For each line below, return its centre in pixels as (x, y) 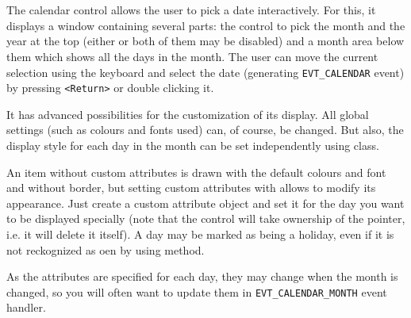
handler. (26, 307)
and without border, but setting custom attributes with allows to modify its (191, 188)
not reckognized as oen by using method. (106, 249)
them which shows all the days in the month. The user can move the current (192, 56)
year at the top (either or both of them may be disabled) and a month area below (205, 41)
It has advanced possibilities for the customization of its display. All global (188, 114)
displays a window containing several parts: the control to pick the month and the (206, 25)
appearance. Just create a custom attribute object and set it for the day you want (205, 203)
